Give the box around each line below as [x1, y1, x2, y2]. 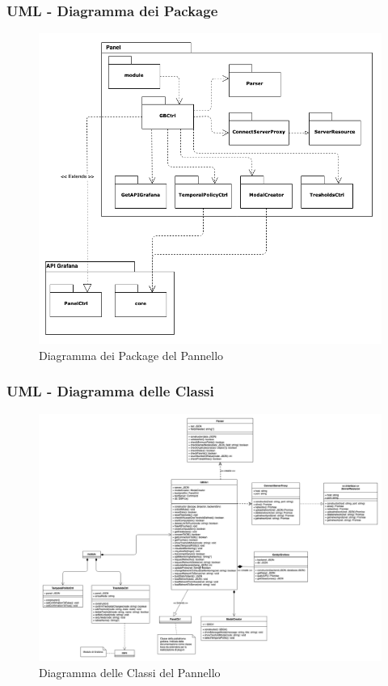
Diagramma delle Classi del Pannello [39, 663, 221, 680]
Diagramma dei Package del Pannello [39, 346, 224, 363]
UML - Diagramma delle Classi [6, 381, 214, 401]
